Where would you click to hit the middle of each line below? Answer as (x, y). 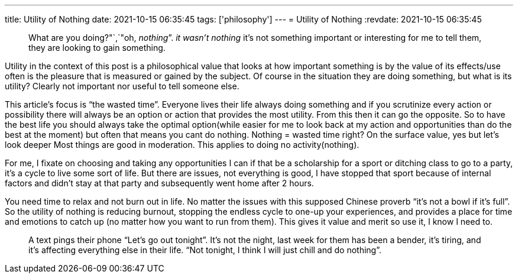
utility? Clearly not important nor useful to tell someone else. (122, 86)
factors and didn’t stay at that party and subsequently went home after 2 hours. (159, 183)
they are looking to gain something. (97, 48)
